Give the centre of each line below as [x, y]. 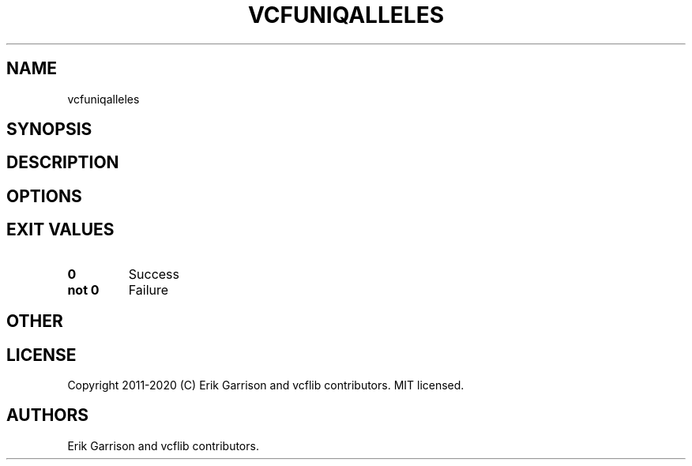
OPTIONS [44, 196]
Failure [149, 289]
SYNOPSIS [49, 130]
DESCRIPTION [63, 163]
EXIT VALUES [60, 230]
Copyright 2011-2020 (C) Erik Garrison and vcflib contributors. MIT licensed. [266, 385]
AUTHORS [48, 415]
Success [154, 274]
